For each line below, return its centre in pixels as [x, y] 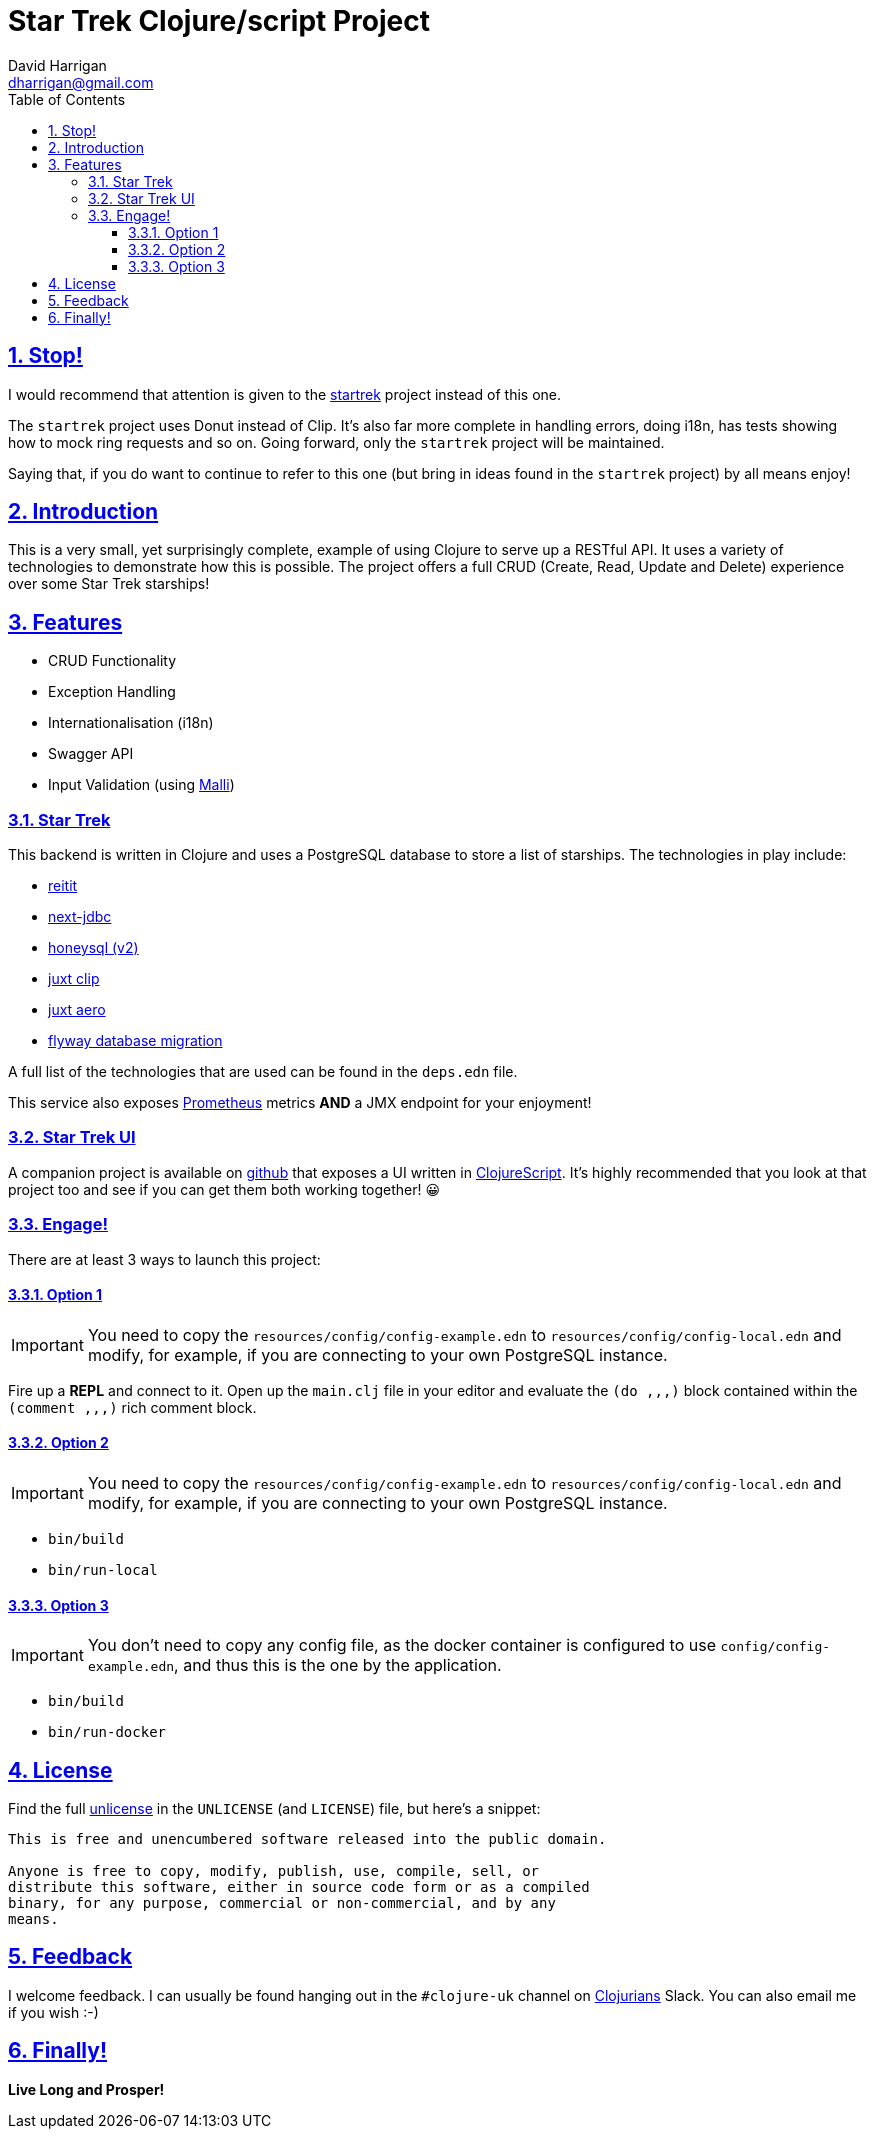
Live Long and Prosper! [86, 2089]
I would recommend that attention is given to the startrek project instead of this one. [285, 394]
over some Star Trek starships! [109, 584]
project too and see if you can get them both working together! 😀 [224, 1189]
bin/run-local [103, 1569]
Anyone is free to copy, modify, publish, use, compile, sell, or [274, 1871]
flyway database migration [135, 1041]
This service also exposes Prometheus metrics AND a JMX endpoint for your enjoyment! [300, 1103]
